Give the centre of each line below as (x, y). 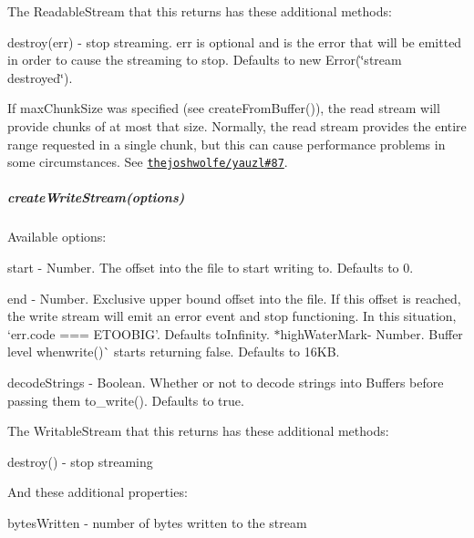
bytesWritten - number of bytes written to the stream (157, 522)
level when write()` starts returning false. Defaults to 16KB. (174, 352)
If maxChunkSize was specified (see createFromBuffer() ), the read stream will (224, 108)
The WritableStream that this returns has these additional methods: (198, 431)
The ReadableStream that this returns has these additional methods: (200, 11)
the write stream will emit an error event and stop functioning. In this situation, (232, 316)
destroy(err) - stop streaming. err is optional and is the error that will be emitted (235, 41)
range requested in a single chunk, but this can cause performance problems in (227, 144)
